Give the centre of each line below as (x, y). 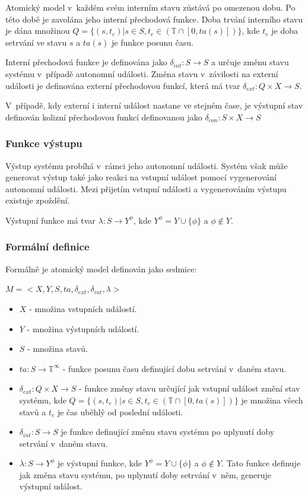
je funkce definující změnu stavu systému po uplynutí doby (168, 432)
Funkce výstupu (44, 143)
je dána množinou (38, 31)
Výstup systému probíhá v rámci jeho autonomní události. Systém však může (147, 165)
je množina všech (272, 400)
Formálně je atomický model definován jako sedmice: (101, 268)
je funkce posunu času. (152, 42)
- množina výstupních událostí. (83, 328)
